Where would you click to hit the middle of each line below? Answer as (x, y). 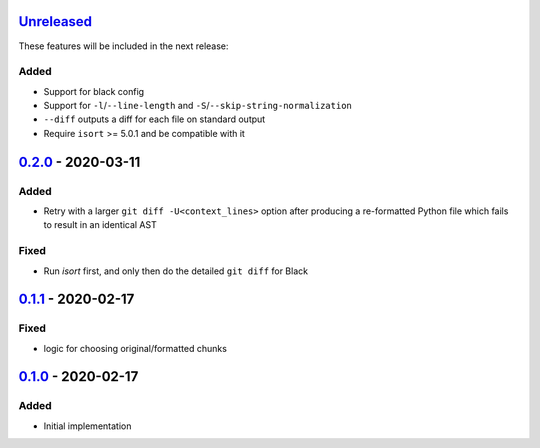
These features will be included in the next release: (123, 46)
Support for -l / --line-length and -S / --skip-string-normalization (197, 106)
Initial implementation (87, 426)
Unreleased (55, 21)
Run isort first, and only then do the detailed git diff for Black (176, 271)
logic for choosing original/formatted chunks (135, 348)
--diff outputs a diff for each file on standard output (154, 119)
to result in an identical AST (100, 225)
